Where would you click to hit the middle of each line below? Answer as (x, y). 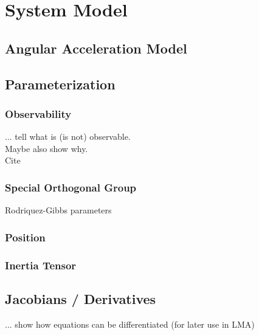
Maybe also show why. (47, 148)
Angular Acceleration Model (96, 48)
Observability (38, 113)
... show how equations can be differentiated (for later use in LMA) (130, 324)
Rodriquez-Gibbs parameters (58, 210)
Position (25, 237)
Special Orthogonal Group (71, 187)
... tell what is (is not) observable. (68, 136)
